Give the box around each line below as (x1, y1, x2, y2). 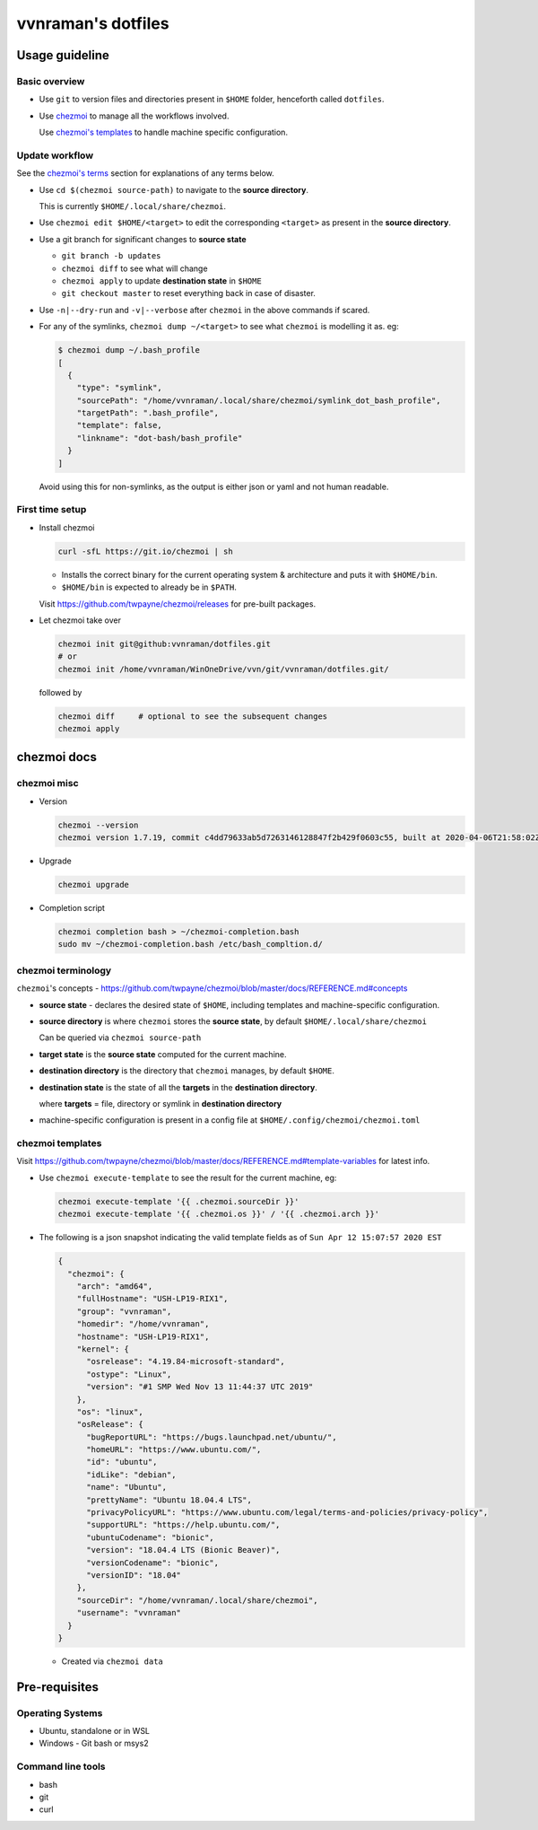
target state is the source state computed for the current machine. (39, 1048, 287, 1059)
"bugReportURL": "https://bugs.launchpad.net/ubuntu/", (86, 1432, 337, 1442)
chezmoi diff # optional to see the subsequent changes (57, 711, 328, 722)
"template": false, (76, 420, 163, 431)
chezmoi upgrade (57, 880, 130, 890)
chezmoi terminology (16, 964, 112, 976)
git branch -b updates (61, 251, 161, 261)
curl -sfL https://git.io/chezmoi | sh (57, 546, 233, 556)
